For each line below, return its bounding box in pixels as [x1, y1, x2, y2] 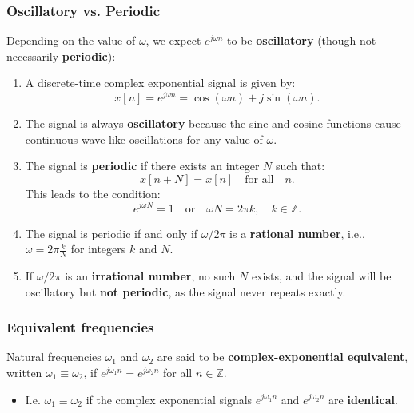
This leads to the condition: [25, 185, 161, 201]
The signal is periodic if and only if [25, 224, 198, 241]
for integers [70, 240, 126, 257]
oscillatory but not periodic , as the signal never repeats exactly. [25, 283, 346, 300]
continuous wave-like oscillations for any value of [25, 130, 263, 147]
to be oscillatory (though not [227, 32, 376, 49]
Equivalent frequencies [6, 317, 154, 337]
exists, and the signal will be [251, 267, 392, 284]
